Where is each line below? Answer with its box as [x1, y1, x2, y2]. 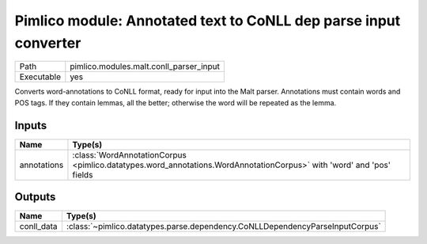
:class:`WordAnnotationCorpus [72, 149, 187, 160]
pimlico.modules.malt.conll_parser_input [70, 61, 221, 72]
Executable [19, 71, 61, 82]
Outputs [14, 190, 56, 204]
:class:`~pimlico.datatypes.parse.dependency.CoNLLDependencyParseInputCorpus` [66, 221, 381, 232]
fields [72, 169, 93, 180]
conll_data [19, 221, 59, 232]
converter [14, 34, 81, 51]
